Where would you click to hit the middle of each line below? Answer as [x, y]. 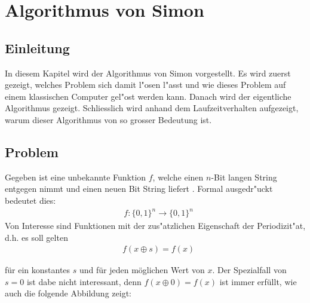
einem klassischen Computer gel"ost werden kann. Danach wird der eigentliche [148, 96]
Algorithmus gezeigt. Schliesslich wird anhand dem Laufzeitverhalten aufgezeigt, [152, 108]
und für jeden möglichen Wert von [142, 270]
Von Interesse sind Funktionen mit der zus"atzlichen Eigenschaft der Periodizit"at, [155, 226]
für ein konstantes [38, 270]
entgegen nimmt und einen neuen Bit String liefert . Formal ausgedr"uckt [139, 189]
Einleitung [37, 48]
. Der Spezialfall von [249, 270]
